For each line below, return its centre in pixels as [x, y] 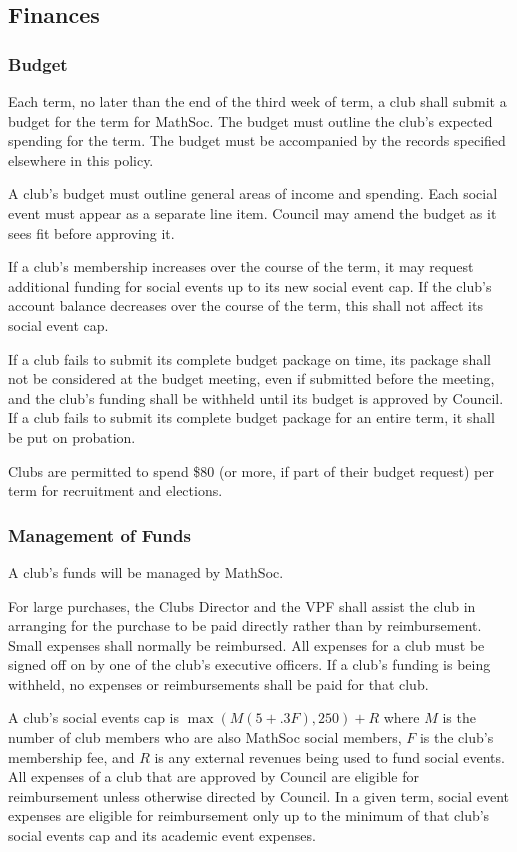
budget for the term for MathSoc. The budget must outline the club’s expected [250, 120]
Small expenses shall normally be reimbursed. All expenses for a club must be [246, 644]
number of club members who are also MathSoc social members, [205, 737]
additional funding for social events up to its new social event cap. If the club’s [250, 285]
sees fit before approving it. [91, 232]
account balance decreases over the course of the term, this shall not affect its [245, 305]
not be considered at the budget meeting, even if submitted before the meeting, [251, 378]
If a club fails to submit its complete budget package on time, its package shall [249, 358]
